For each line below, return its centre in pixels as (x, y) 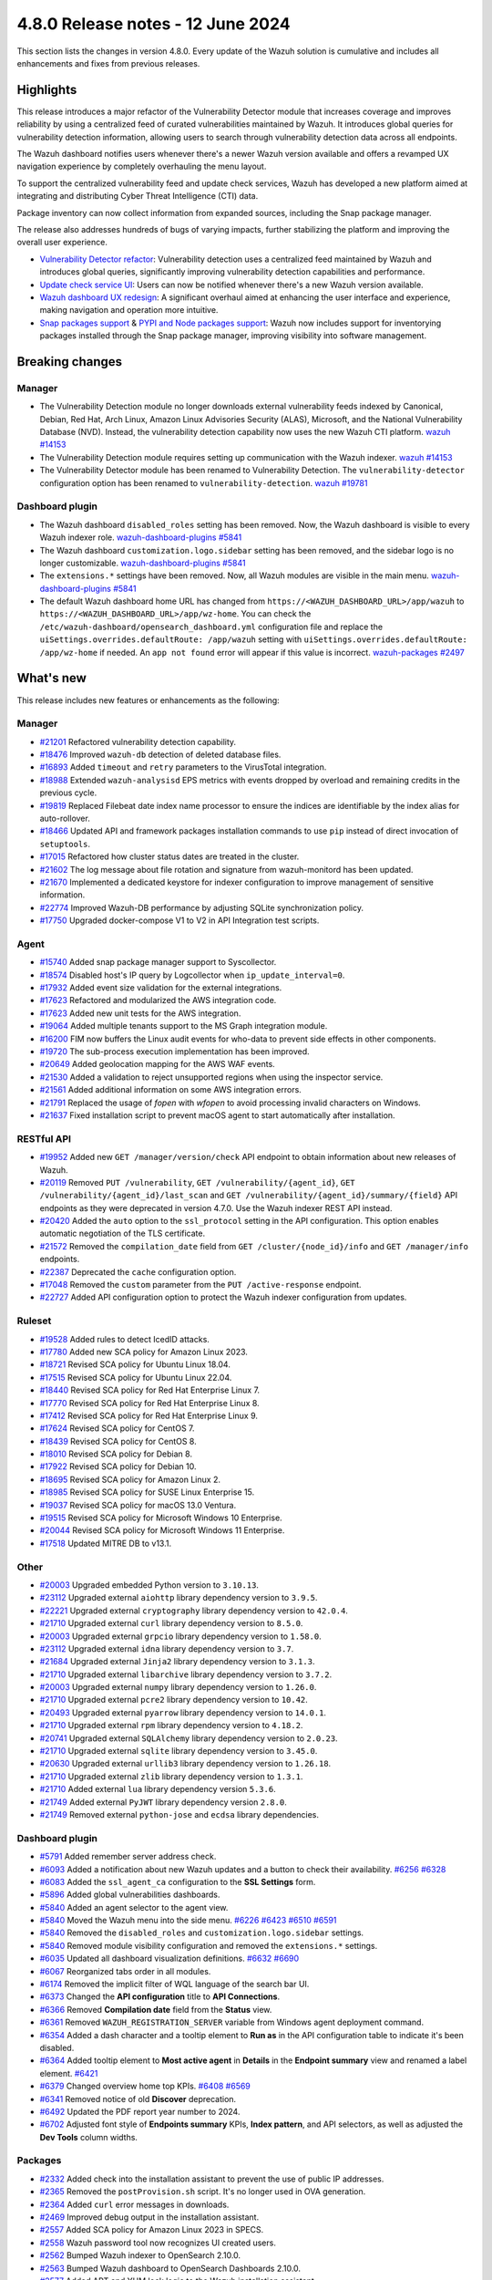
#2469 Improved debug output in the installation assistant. (149, 2217)
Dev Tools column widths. (89, 2137)
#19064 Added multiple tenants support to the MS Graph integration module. (184, 1026)
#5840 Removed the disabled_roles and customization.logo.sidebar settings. (202, 1933)
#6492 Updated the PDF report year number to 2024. (140, 2111)
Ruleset (34, 1321)
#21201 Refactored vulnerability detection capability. (138, 741)
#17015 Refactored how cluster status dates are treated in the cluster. (169, 856)
